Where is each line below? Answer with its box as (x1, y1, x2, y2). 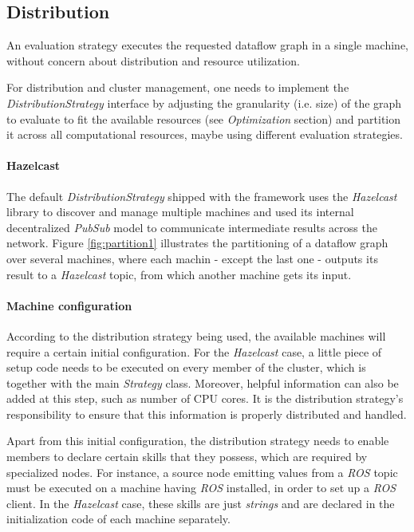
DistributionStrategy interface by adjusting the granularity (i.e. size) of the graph (6, 94, 402, 111)
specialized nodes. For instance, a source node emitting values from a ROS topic (6, 463, 398, 480)
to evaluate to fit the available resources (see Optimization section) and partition (6, 110, 401, 127)
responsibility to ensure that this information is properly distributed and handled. (6, 405, 407, 422)
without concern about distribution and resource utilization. (6, 52, 300, 69)
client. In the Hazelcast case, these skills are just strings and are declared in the (6, 495, 395, 511)
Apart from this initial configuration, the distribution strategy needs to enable (6, 432, 389, 449)
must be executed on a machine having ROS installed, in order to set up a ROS (6, 479, 396, 496)
